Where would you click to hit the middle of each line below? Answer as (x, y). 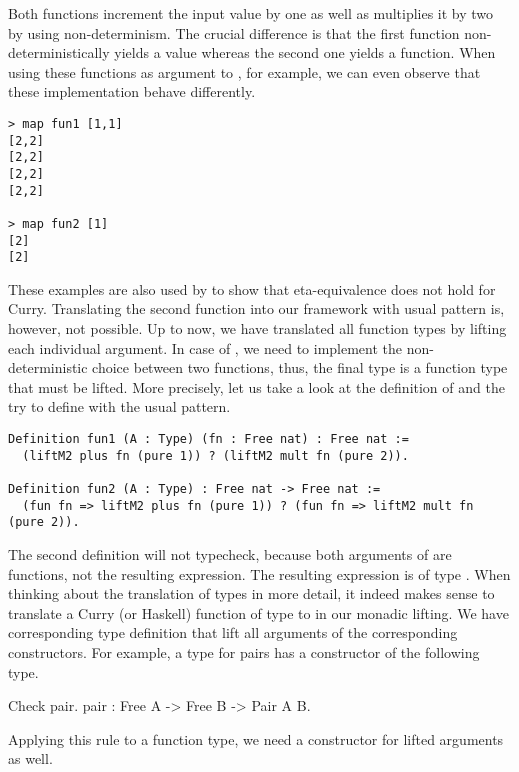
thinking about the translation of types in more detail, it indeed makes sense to (251, 593)
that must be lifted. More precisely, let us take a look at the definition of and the (256, 386)
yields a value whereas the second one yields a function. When (305, 52)
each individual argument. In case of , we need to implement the (205, 347)
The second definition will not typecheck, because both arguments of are (230, 553)
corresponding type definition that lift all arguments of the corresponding (233, 632)
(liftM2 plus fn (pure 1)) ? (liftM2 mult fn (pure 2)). (215, 455)
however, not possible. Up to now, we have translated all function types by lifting (257, 328)
